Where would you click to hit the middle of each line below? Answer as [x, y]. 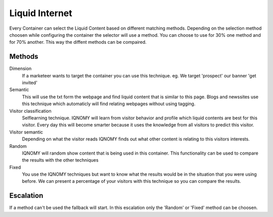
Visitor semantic [26, 132]
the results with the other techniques [60, 160]
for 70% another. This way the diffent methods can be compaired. [78, 42]
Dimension [20, 68]
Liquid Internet [41, 13]
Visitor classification [30, 111]
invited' [30, 83]
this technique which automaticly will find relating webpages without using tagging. [109, 104]
